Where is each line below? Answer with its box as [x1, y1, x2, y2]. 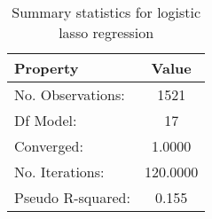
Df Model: [14, 110, 77, 130]
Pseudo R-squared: [14, 187, 130, 207]
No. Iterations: [14, 161, 105, 182]
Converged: [14, 136, 83, 156]
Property [14, 58, 79, 78]
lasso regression [59, 22, 154, 43]
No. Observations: [14, 84, 125, 105]
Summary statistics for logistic [12, 2, 201, 22]
